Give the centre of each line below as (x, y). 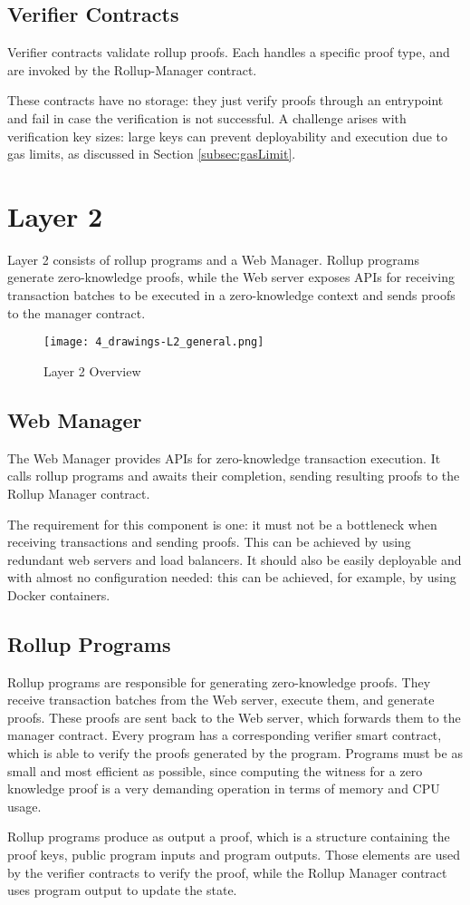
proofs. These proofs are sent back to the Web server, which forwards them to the (234, 717)
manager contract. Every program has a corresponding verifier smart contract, (225, 735)
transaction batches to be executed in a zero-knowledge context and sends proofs (231, 295)
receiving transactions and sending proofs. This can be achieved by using (209, 542)
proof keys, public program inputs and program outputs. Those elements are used (234, 855)
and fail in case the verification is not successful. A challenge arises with (207, 117)
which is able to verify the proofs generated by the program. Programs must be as (235, 753)
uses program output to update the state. (122, 890)
